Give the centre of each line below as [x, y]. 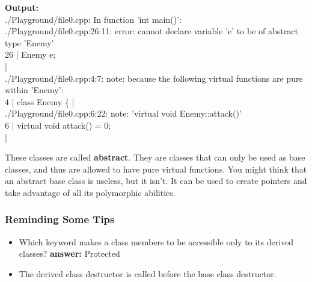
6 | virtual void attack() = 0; [58, 125]
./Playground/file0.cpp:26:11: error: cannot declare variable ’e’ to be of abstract [151, 31]
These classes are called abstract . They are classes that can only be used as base [155, 157]
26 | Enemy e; [30, 54]
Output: [22, 7]
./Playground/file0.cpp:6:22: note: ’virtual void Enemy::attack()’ [123, 113]
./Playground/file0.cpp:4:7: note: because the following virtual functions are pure [154, 78]
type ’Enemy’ [29, 42]
